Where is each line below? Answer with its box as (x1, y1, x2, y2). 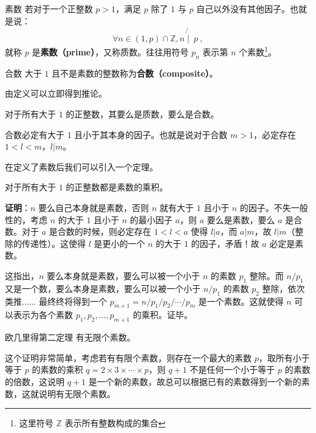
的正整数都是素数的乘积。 (66, 181, 168, 193)
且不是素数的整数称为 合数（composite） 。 (51, 66, 218, 79)
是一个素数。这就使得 (198, 294, 284, 307)
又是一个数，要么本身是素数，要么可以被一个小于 (5, 282, 201, 294)
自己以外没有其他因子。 (196, 2, 290, 15)
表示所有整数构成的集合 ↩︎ (64, 417, 166, 429)
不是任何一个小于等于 (190, 363, 275, 376)
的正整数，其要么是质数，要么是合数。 (66, 108, 219, 120)
